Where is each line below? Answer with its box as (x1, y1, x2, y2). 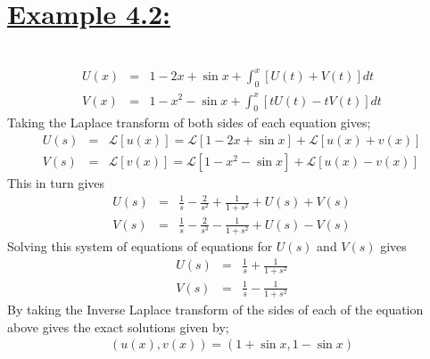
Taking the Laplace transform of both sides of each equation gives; (7, 113, 371, 132)
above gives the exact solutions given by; (7, 317, 229, 336)
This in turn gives (7, 174, 105, 192)
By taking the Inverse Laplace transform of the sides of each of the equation (7, 299, 424, 318)
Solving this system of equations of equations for (7, 237, 273, 255)
